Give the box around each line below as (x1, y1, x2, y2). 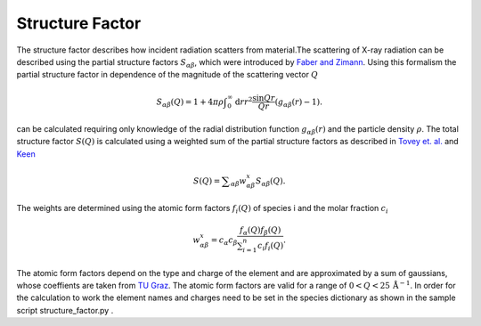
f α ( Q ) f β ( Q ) (239, 225, 281, 238)
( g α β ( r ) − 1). (274, 96, 322, 109)
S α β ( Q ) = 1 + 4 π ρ (156, 96, 224, 109)
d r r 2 (234, 94, 253, 107)
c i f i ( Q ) (257, 240, 284, 253)
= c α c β (210, 235, 238, 248)
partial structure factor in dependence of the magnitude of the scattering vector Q (16, 69, 319, 80)
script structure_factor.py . (16, 305, 114, 315)
